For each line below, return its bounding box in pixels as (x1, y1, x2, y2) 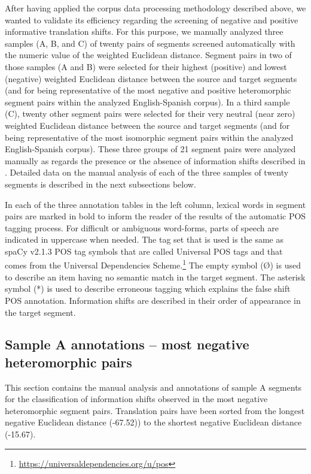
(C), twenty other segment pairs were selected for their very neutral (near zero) (5, 107, 295, 120)
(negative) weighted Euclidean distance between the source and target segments (5, 72, 297, 84)
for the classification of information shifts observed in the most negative (5, 393, 268, 405)
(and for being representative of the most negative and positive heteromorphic (5, 84, 291, 96)
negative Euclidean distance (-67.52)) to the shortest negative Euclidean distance (5, 416, 302, 428)
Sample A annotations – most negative (5, 335, 249, 354)
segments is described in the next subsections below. (5, 177, 196, 190)
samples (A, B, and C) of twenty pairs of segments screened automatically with (5, 37, 295, 49)
